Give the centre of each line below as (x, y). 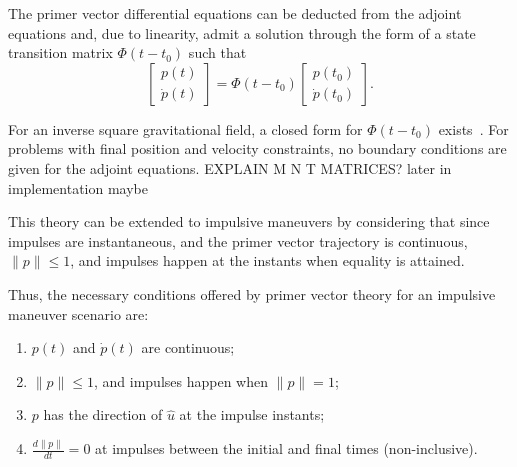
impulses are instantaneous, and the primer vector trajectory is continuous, (238, 240)
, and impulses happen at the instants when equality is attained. (267, 260)
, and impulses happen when (181, 380)
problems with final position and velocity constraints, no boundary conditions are (257, 148)
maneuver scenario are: (78, 313)
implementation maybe (78, 187)
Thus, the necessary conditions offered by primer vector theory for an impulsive (252, 293)
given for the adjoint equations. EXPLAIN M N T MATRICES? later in (230, 167)
